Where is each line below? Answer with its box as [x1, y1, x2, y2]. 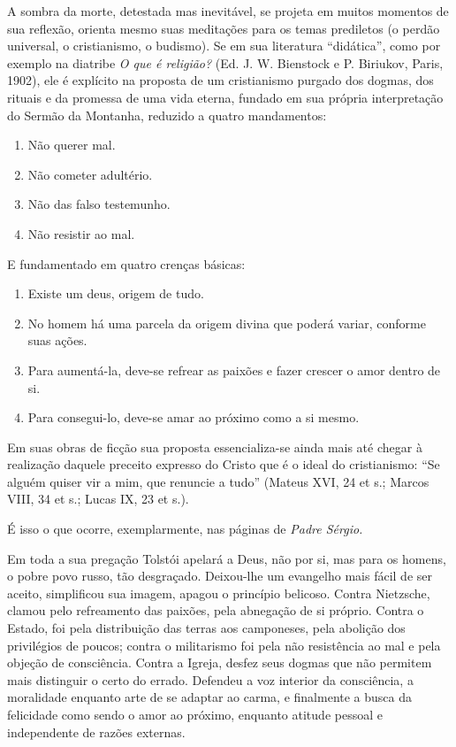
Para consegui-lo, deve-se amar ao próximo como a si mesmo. [27, 408, 360, 427]
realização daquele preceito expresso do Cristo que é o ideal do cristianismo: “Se [7, 455, 440, 474]
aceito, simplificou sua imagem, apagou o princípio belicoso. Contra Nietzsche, [7, 583, 430, 602]
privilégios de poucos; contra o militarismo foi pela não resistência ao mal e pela [7, 635, 441, 654]
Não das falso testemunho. [27, 195, 171, 213]
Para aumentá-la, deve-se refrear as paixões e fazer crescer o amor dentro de [27, 360, 441, 379]
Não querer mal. [27, 135, 116, 154]
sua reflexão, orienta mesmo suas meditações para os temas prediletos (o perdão [7, 19, 440, 37]
